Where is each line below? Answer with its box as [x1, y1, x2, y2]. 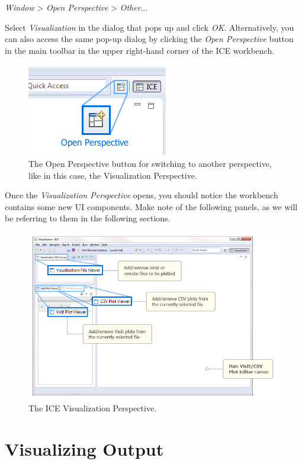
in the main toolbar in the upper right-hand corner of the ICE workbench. [5, 44, 275, 56]
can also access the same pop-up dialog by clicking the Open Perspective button [5, 33, 294, 45]
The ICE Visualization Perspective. [28, 401, 157, 414]
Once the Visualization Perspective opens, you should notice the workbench [5, 189, 278, 201]
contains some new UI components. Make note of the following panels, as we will [5, 200, 298, 212]
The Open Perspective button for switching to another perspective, [28, 157, 272, 169]
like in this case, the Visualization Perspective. [28, 169, 197, 181]
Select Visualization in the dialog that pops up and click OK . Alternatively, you [5, 21, 294, 33]
